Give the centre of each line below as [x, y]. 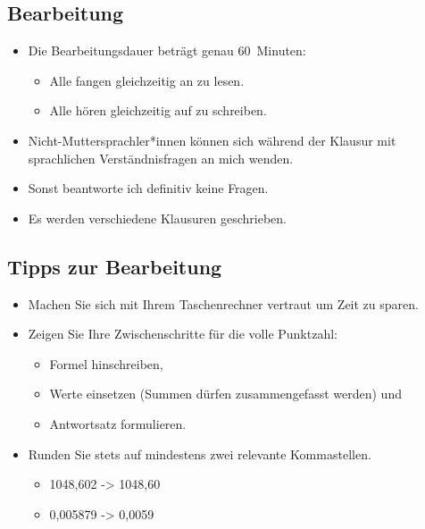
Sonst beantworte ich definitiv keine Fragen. [148, 188]
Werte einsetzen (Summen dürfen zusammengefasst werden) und [225, 394]
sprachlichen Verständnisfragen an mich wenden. [161, 158]
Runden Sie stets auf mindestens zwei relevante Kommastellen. [200, 453]
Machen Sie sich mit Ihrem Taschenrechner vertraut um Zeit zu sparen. [223, 303]
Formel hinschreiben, [106, 363]
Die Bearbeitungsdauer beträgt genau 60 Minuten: [167, 50]
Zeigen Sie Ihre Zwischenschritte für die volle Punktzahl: [183, 334]
